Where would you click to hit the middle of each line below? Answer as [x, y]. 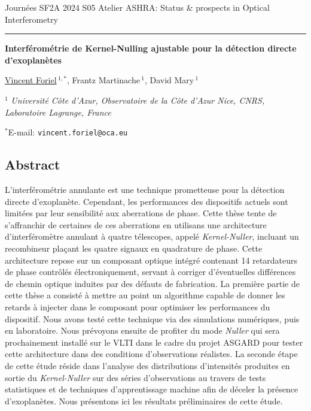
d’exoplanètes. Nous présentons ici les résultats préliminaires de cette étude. [144, 401]
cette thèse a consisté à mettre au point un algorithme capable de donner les [145, 295]
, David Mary [169, 80]
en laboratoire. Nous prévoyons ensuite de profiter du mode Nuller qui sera [142, 330]
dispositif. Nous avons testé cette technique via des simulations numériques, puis [152, 318]
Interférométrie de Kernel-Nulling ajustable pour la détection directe [151, 48]
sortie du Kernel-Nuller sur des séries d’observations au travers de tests [135, 377]
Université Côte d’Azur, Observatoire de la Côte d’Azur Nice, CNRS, [138, 100]
